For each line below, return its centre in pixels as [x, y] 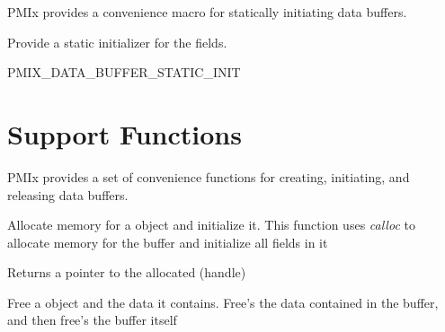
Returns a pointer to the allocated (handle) [127, 272]
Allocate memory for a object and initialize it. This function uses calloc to [211, 225]
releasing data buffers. [68, 194]
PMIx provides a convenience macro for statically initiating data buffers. [207, 12]
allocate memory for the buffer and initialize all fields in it [168, 242]
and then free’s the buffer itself [92, 320]
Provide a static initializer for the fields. [117, 42]
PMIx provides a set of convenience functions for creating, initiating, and [209, 176]
